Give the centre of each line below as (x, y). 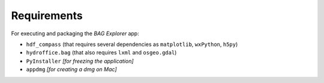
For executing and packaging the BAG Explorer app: (75, 33)
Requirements (47, 16)
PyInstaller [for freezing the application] (80, 61)
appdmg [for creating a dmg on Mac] (71, 69)
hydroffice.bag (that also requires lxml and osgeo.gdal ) (101, 53)
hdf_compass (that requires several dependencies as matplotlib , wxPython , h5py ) (132, 44)
